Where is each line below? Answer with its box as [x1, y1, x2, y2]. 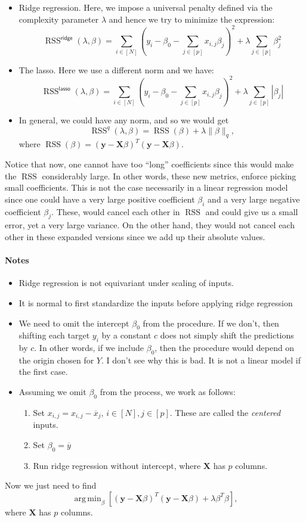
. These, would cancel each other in [51, 205, 180, 218]
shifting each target [18, 329, 90, 341]
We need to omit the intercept [18, 316, 129, 329]
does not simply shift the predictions [160, 329, 294, 341]
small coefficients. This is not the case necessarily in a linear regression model [5, 181, 288, 194]
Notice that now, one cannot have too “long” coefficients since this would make [5, 157, 294, 170]
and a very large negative [208, 192, 300, 205]
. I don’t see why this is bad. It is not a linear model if [101, 353, 301, 366]
